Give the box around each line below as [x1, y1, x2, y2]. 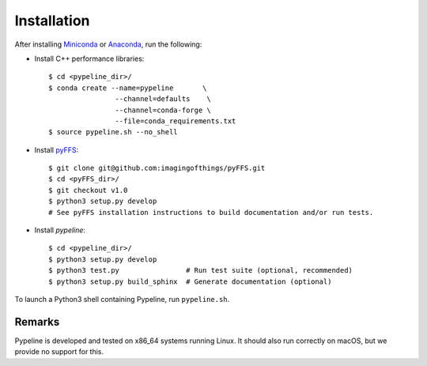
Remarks [14, 315, 60, 328]
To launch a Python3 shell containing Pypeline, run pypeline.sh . [14, 294, 230, 304]
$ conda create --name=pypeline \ [48, 83, 207, 92]
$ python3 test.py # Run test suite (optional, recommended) [48, 266, 353, 275]
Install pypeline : [34, 225, 86, 235]
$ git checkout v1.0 [48, 186, 128, 194]
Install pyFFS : [34, 145, 79, 154]
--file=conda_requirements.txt [115, 116, 236, 126]
